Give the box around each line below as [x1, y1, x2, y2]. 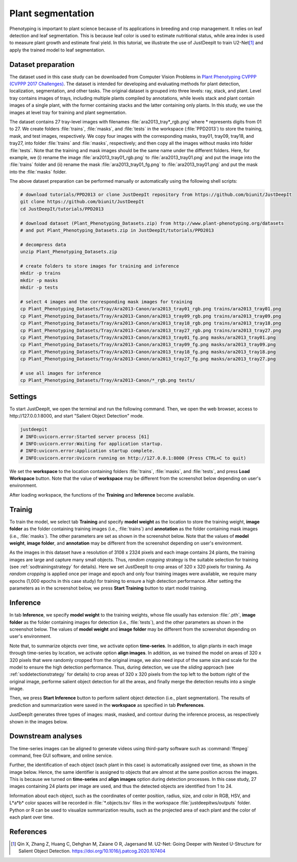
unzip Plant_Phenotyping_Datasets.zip [20, 249, 117, 255]
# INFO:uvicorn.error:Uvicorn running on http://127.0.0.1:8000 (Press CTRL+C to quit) [20, 455, 246, 461]
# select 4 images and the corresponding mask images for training [20, 299, 193, 305]
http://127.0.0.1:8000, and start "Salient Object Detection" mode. [9, 413, 144, 419]
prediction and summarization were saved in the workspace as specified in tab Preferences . [9, 702, 205, 708]
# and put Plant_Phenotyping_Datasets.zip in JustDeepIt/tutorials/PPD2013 [20, 228, 214, 233]
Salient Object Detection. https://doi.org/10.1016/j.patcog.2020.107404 [18, 848, 166, 854]
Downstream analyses [9, 732, 83, 741]
